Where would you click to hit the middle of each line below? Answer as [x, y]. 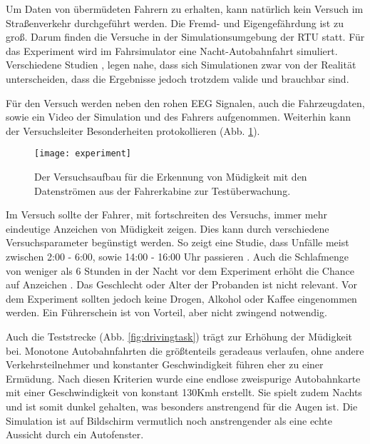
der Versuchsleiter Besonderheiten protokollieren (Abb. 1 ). [133, 130]
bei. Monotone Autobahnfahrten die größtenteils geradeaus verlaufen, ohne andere [185, 350]
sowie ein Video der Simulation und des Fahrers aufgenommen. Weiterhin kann [179, 117]
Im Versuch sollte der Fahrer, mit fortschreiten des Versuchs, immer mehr [166, 215]
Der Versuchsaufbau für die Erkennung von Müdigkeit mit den [171, 176]
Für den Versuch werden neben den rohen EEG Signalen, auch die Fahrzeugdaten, [185, 102]
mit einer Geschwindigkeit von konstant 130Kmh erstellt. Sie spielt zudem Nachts [184, 392]
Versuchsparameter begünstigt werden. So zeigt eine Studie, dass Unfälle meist [178, 242]
